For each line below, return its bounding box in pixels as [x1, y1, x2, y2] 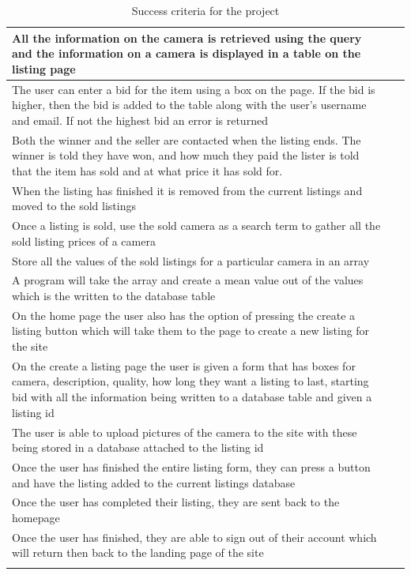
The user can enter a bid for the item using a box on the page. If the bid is [12, 81, 375, 97]
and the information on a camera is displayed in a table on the [12, 45, 361, 62]
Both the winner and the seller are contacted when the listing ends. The [12, 131, 361, 148]
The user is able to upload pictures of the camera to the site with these [12, 423, 357, 440]
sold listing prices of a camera [12, 232, 156, 249]
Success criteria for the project [131, 2, 280, 18]
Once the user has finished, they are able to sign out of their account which [12, 528, 377, 545]
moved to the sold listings [12, 197, 136, 214]
